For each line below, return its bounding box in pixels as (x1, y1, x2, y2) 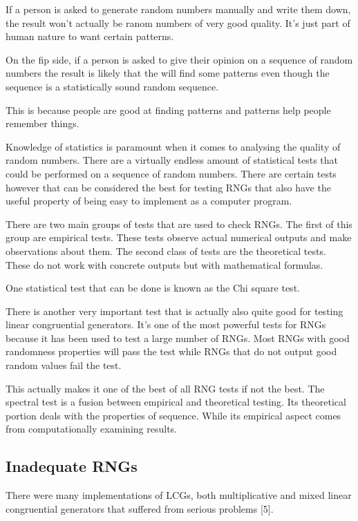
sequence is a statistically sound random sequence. (6, 79, 219, 93)
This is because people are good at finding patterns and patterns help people (6, 102, 331, 117)
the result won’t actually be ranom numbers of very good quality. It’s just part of (6, 15, 350, 30)
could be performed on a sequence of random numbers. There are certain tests (6, 166, 337, 180)
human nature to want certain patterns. (6, 29, 174, 44)
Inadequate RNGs (6, 455, 138, 477)
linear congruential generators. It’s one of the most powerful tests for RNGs (6, 317, 326, 332)
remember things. (6, 116, 79, 131)
